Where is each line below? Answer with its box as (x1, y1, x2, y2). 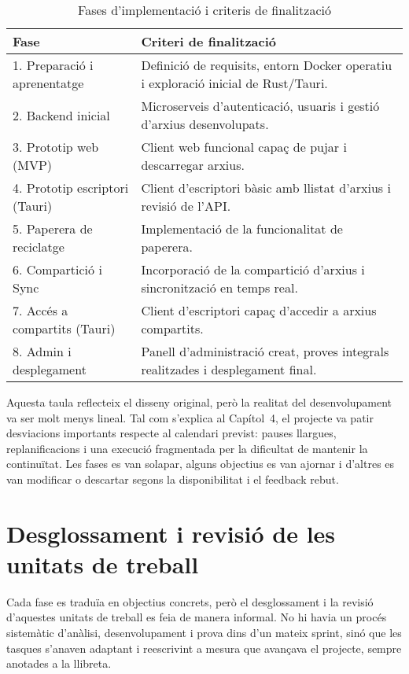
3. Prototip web (13, 138, 99, 156)
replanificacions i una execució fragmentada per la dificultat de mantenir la (6, 440, 368, 456)
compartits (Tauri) (13, 319, 116, 337)
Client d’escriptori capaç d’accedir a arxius (141, 301, 377, 319)
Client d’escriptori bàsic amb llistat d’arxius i (141, 179, 391, 197)
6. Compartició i (13, 260, 102, 278)
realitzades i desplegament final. (141, 360, 317, 378)
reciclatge (13, 238, 64, 256)
